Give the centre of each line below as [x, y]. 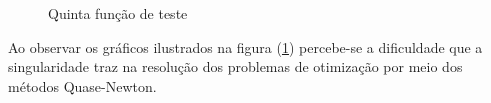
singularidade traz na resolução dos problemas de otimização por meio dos [235, 66]
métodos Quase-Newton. [82, 85]
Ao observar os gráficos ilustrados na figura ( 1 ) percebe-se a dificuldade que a [245, 46]
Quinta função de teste [118, 13]
